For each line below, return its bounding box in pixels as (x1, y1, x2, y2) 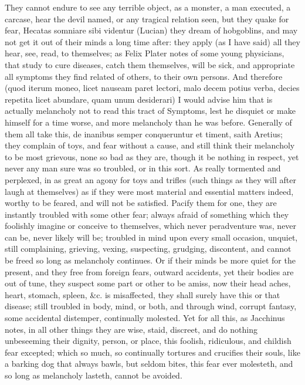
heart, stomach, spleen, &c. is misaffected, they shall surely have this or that (5, 288, 280, 300)
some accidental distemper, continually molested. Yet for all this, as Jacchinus (5, 312, 285, 324)
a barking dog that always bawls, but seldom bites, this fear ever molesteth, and (5, 357, 293, 370)
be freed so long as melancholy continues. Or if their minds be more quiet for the (5, 254, 296, 266)
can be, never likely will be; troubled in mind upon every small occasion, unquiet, (5, 231, 298, 243)
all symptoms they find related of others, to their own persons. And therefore (5, 70, 283, 82)
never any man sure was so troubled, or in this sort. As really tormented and (5, 162, 281, 174)
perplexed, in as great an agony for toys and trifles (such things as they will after (5, 173, 296, 185)
